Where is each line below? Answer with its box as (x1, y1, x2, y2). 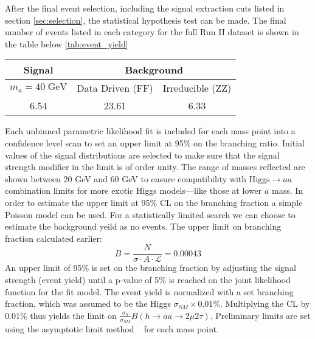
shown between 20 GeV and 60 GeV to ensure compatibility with (5, 172, 247, 185)
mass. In (272, 184, 303, 197)
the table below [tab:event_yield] (5, 37, 128, 50)
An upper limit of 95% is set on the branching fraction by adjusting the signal (5, 261, 296, 274)
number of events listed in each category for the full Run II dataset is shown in (5, 26, 299, 38)
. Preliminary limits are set (210, 309, 311, 321)
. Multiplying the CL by (220, 297, 310, 310)
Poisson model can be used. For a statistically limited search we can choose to (5, 208, 296, 221)
